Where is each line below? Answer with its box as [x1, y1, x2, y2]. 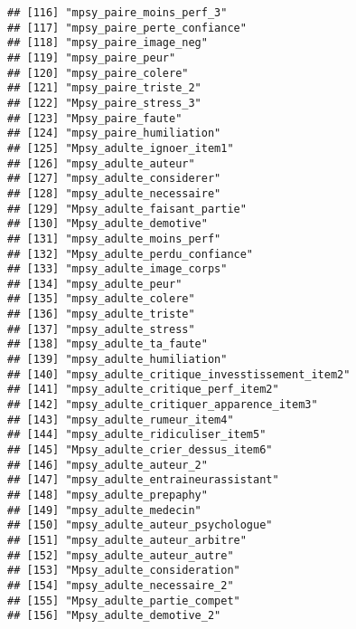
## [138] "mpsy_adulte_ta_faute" [7, 338, 208, 351]
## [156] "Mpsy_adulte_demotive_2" [7, 609, 221, 623]
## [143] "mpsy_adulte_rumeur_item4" [7, 413, 234, 426]
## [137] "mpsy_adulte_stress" [7, 322, 195, 336]
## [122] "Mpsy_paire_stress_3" [7, 96, 201, 110]
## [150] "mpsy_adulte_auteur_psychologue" [7, 519, 273, 532]
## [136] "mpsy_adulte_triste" [7, 308, 195, 321]
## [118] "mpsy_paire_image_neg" [7, 36, 208, 50]
